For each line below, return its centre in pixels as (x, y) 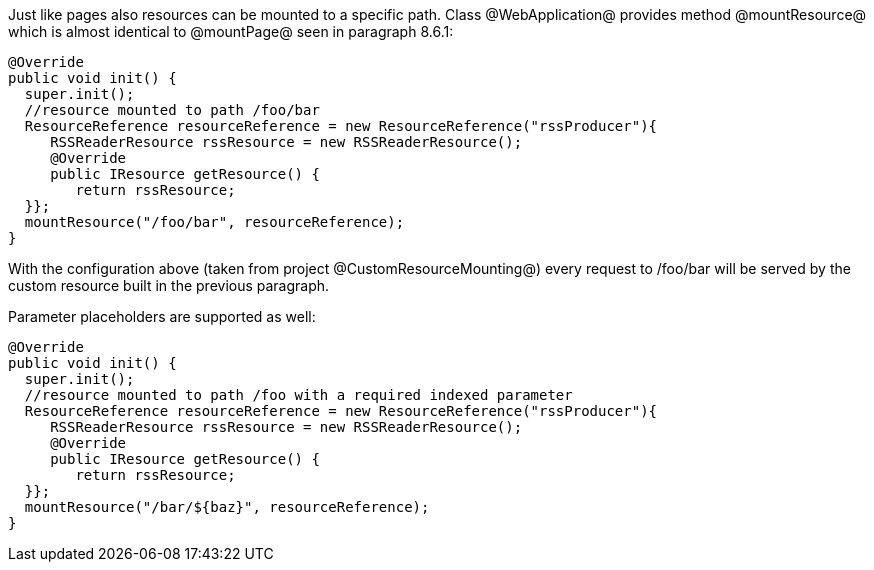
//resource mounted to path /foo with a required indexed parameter (298, 395)
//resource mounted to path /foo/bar (172, 110)
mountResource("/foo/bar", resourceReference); (214, 222)
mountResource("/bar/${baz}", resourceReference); (227, 507)
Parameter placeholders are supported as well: (162, 316)
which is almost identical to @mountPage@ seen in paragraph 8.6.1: (231, 31)
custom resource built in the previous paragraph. (169, 285)
